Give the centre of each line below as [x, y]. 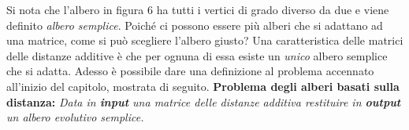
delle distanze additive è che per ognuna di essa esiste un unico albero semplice [197, 55]
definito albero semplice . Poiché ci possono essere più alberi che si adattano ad [195, 25]
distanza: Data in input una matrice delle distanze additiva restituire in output [204, 101]
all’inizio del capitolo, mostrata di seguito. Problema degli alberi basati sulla [203, 86]
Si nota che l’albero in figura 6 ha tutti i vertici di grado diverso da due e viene [198, 9]
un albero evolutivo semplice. [75, 117]
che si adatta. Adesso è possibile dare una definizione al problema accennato [190, 71]
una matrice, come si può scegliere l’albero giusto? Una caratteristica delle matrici [205, 40]
